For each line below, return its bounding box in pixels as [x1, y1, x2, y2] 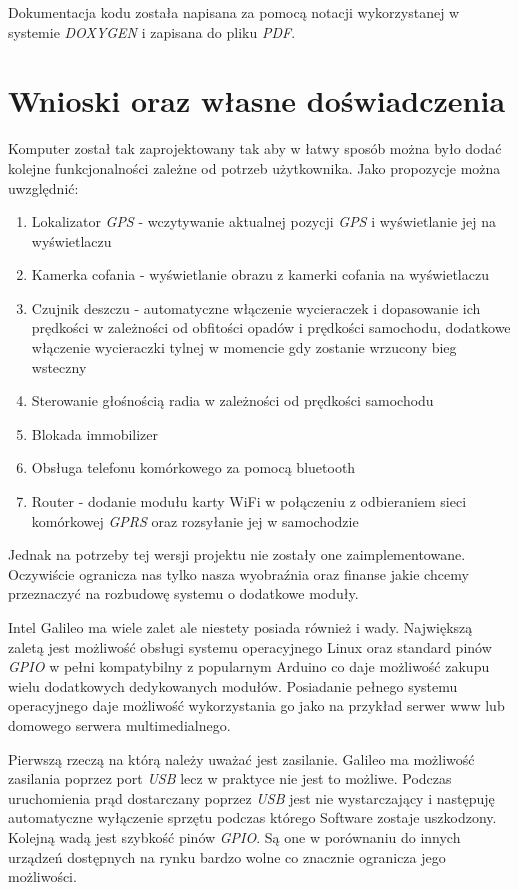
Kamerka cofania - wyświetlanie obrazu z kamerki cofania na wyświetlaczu [31, 264, 489, 285]
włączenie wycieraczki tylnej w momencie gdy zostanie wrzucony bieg [31, 337, 457, 358]
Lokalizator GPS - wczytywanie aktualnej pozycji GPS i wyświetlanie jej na [31, 211, 497, 232]
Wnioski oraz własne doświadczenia [8, 80, 506, 121]
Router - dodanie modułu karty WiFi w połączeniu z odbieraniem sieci [31, 491, 467, 512]
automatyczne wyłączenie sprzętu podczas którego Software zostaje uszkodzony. [8, 807, 497, 828]
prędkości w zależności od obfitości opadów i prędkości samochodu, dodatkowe [31, 317, 511, 338]
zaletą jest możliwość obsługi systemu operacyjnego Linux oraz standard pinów [8, 636, 492, 657]
